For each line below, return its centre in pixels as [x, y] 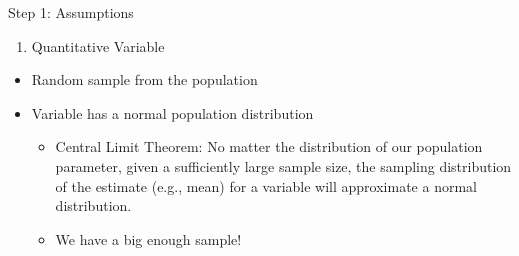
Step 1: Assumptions [71, 12]
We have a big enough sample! [148, 238]
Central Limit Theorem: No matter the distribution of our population [269, 146]
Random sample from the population [144, 79]
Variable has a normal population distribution [172, 112]
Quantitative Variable [98, 45]
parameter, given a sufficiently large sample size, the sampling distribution [283, 165]
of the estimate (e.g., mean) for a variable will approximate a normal [266, 185]
